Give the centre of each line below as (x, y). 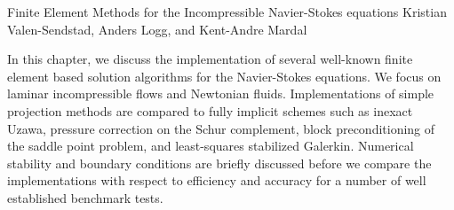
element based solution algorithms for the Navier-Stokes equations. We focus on (224, 76)
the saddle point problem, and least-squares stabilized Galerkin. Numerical (211, 146)
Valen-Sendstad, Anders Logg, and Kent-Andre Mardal (157, 29)
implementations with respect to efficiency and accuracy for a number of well (217, 180)
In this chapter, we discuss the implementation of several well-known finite (210, 59)
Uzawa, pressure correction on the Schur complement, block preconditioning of (221, 128)
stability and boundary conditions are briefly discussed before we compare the (219, 163)
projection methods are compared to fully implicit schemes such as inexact (210, 110)
